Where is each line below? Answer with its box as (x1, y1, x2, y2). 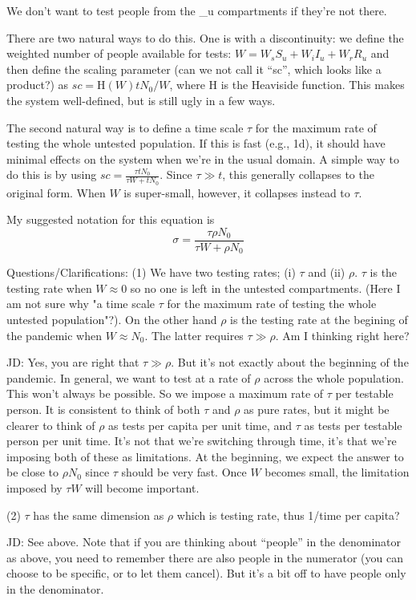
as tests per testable (304, 416, 402, 433)
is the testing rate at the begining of (230, 311, 408, 328)
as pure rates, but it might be (244, 401, 390, 418)
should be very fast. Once (121, 464, 247, 480)
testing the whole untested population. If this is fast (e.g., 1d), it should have (6, 135, 386, 152)
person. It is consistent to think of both (6, 401, 200, 418)
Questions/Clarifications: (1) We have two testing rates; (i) (6, 264, 296, 281)
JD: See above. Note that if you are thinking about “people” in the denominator (6, 533, 402, 550)
